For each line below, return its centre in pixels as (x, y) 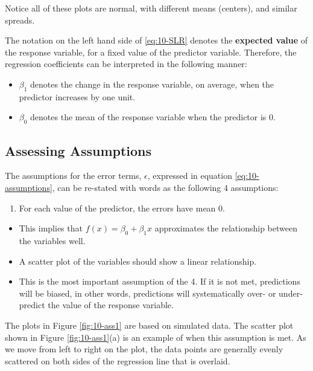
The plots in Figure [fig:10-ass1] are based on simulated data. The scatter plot (149, 325)
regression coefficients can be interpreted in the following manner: (126, 64)
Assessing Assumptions (78, 150)
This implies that (51, 228)
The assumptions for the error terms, (73, 176)
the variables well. (52, 240)
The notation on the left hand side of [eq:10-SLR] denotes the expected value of (156, 40)
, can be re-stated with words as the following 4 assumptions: (165, 187)
